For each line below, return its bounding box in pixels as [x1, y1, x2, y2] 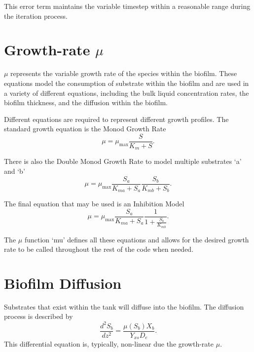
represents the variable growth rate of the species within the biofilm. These [10, 68, 237, 78]
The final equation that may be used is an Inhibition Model [4, 198, 184, 209]
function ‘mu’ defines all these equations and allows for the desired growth [24, 234, 249, 244]
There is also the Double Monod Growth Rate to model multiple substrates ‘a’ [4, 156, 242, 166]
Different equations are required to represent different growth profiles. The [4, 114, 229, 124]
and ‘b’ [4, 165, 25, 176]
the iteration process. [4, 10, 68, 21]
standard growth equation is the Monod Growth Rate [4, 123, 166, 134]
